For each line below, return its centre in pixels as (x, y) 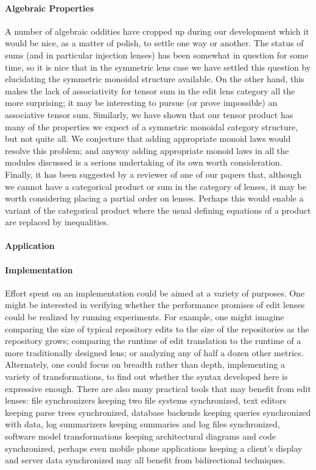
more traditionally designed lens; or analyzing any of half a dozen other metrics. (154, 352)
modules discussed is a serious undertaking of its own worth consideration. (144, 162)
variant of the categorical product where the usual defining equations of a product (158, 210)
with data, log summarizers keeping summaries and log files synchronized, (142, 424)
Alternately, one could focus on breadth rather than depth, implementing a (145, 364)
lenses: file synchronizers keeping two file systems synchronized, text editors (146, 400)
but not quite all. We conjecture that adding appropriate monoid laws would (148, 139)
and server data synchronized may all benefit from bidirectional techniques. (145, 460)
